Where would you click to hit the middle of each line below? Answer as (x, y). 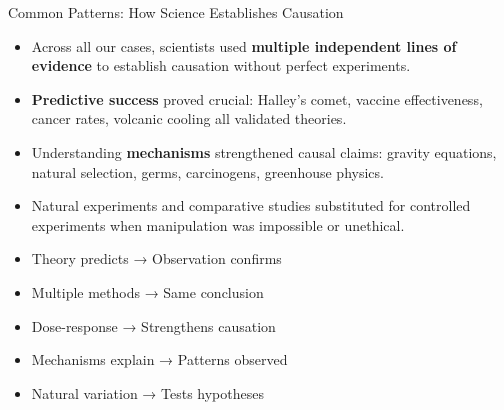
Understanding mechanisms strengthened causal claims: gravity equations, (264, 151)
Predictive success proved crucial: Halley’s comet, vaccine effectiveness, (257, 98)
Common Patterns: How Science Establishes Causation (176, 12)
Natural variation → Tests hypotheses (147, 392)
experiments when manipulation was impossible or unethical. (218, 224)
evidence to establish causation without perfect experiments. (221, 65)
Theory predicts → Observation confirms (156, 258)
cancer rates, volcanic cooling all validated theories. (189, 118)
